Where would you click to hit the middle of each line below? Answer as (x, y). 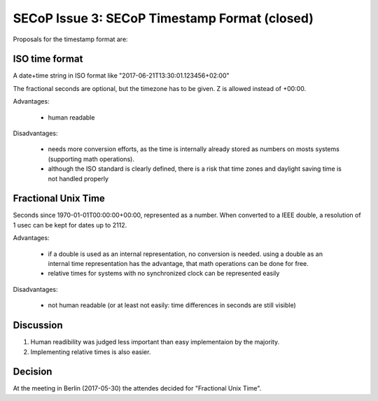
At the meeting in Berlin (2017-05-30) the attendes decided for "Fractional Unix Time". (137, 388)
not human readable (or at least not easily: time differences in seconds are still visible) (172, 305)
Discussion (38, 325)
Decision (33, 372)
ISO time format (48, 59)
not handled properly (78, 178)
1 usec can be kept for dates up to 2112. (70, 225)
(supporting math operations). (91, 159)
